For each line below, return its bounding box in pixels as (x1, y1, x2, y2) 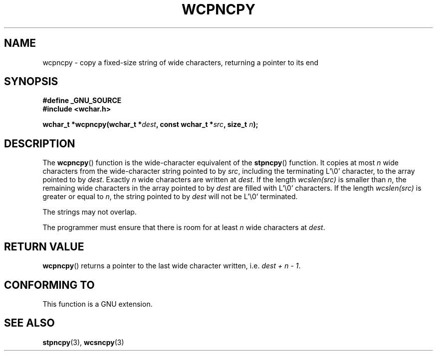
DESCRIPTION (4, 137, 75, 150)
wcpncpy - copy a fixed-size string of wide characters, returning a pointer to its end (42, 58, 318, 67)
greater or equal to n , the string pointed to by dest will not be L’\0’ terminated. (42, 192, 298, 201)
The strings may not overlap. (42, 208, 137, 217)
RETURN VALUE (4, 240, 84, 253)
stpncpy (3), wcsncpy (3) (42, 338, 124, 347)
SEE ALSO (4, 317, 55, 330)
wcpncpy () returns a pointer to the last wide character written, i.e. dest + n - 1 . (42, 261, 301, 270)
